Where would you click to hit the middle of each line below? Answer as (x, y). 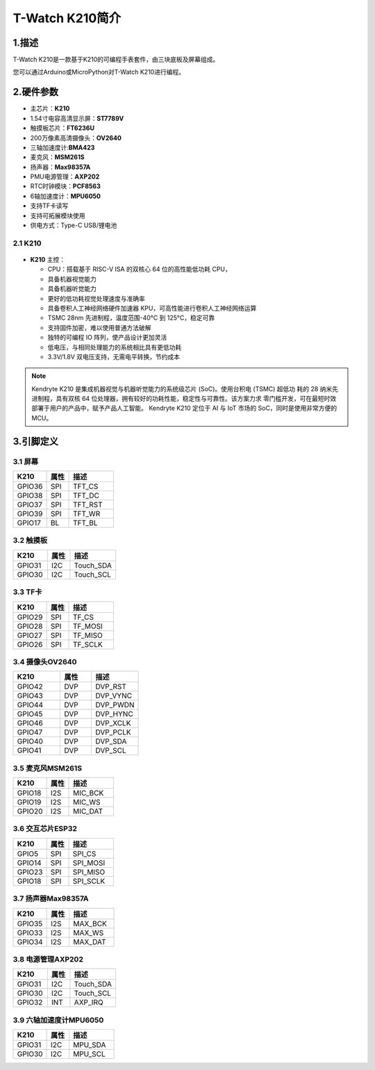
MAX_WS (89, 932)
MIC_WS (87, 802)
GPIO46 (30, 723)
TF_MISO (88, 635)
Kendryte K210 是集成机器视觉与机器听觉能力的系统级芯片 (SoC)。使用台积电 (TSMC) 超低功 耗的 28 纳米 (182, 388)
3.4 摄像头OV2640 (45, 661)
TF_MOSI (88, 626)
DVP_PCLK (113, 732)
